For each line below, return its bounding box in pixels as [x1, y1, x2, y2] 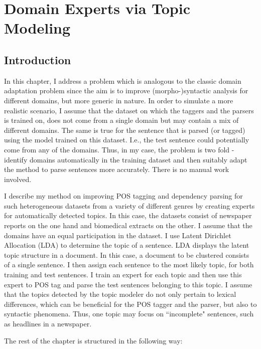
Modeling [4, 18, 71, 38]
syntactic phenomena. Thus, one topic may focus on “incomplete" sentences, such [4, 308, 254, 319]
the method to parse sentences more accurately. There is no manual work [4, 164, 229, 174]
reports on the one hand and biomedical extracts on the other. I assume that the [4, 220, 252, 231]
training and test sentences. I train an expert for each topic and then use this [4, 269, 242, 280]
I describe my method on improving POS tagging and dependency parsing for [4, 191, 243, 201]
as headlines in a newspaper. [4, 318, 92, 329]
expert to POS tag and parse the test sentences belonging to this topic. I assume [4, 279, 252, 289]
